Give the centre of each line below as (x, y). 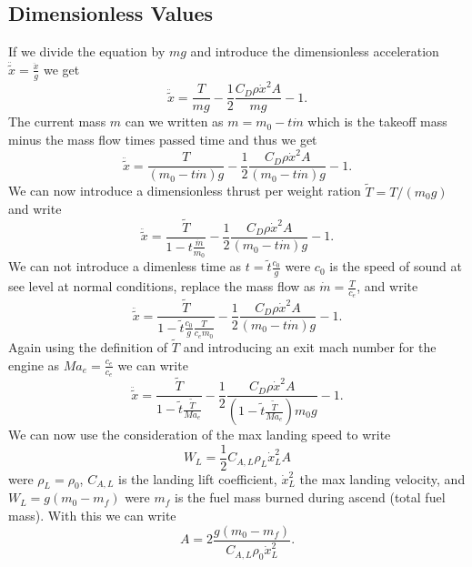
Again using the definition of (88, 347)
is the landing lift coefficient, (198, 478)
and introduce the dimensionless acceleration (315, 51)
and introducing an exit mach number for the (310, 347)
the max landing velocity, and (382, 478)
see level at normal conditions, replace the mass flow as (162, 286)
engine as (34, 364)
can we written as (174, 121)
